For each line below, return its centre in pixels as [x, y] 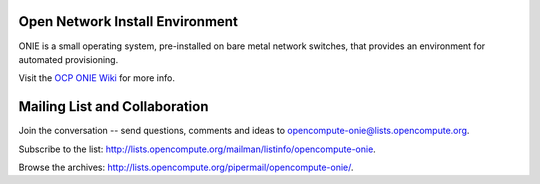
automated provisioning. [68, 59]
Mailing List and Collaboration [113, 106]
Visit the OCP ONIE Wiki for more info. [96, 78]
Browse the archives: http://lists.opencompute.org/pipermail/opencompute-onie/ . [186, 167]
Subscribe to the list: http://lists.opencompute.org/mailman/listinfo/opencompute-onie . [197, 149]
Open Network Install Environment [128, 21]
